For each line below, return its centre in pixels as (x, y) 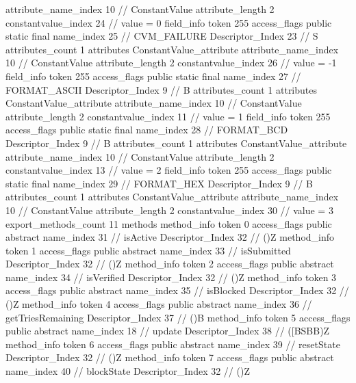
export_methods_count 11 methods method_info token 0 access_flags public (169, 223)
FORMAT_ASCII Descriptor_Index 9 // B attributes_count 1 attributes (162, 89)
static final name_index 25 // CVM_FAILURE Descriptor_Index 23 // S (162, 36)
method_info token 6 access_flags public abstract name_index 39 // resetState (173, 344)
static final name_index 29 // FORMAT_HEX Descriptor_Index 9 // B (159, 183)
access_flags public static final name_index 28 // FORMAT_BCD (147, 130)
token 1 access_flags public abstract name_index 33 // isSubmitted (148, 250)
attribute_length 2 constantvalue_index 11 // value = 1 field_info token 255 (168, 116)
